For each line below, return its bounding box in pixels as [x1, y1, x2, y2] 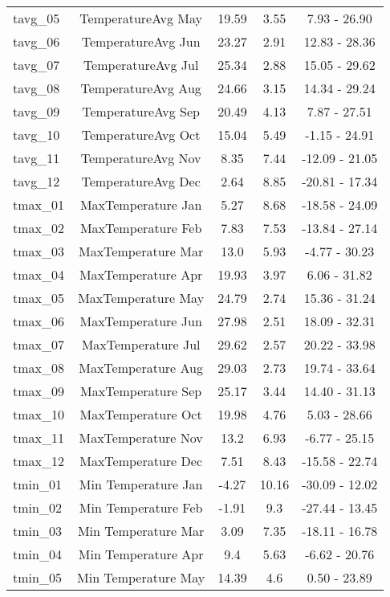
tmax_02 [13, 219, 65, 237]
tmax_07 [13, 335, 65, 354]
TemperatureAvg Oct [81, 125, 201, 144]
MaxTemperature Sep [80, 382, 202, 400]
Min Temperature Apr [78, 545, 204, 563]
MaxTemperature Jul [81, 335, 201, 354]
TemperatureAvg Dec [81, 172, 201, 190]
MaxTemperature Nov [79, 428, 203, 447]
